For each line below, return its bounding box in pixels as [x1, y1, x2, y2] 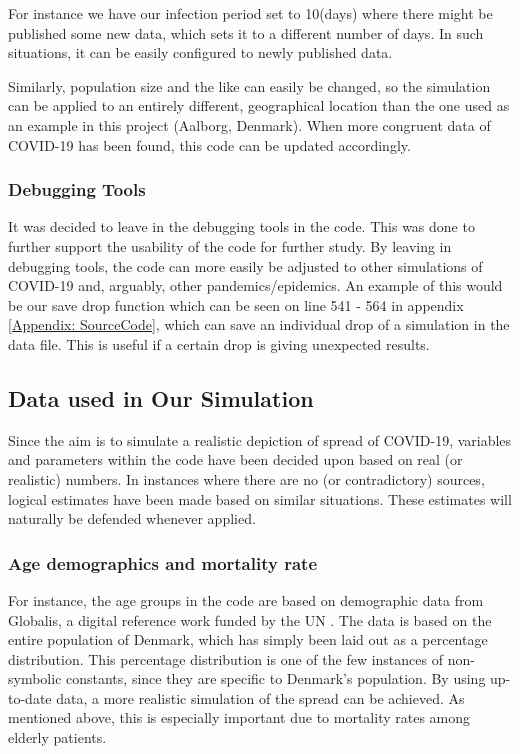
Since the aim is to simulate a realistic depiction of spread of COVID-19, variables [8, 429, 512, 450]
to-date [8, 687, 52, 708]
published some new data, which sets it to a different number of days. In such [8, 22, 484, 43]
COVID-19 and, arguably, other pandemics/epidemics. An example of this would [8, 275, 503, 296]
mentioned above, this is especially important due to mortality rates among [8, 707, 471, 728]
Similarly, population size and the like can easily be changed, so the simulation [8, 75, 491, 96]
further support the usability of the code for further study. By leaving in [8, 235, 452, 256]
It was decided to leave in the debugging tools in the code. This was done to [8, 216, 475, 237]
